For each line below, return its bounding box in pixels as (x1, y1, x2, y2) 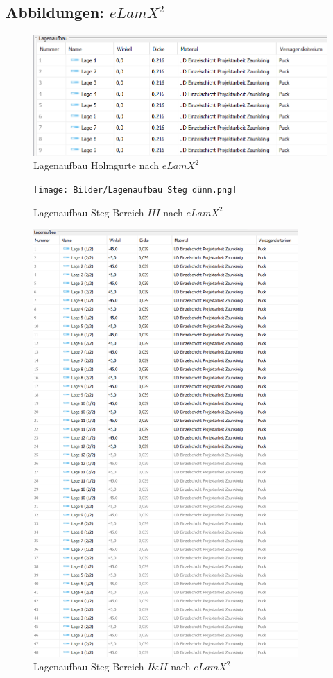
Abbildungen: (6, 1, 105, 23)
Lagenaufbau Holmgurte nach (33, 158, 160, 173)
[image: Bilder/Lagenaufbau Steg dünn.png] (33, 184, 237, 195)
